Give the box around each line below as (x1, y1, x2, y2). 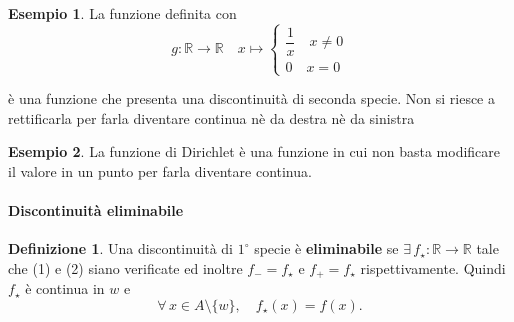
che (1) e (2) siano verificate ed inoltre (8, 257, 243, 278)
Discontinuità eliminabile (8, 200, 184, 221)
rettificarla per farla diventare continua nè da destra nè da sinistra (8, 107, 415, 128)
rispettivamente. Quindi (360, 257, 506, 278)
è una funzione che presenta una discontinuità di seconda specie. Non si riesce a (8, 88, 496, 109)
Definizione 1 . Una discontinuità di (8, 238, 233, 259)
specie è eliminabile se (254, 238, 399, 259)
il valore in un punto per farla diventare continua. (8, 161, 312, 181)
